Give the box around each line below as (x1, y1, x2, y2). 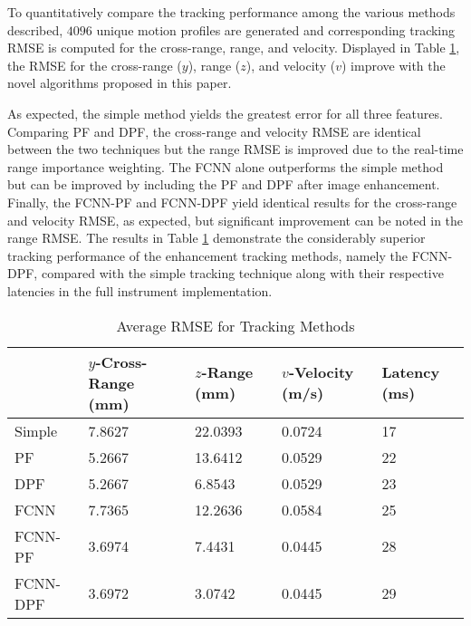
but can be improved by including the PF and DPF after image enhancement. (7, 175, 440, 194)
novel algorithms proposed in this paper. (7, 73, 232, 92)
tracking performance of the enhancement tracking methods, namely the (7, 246, 409, 265)
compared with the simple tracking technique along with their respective (41, 264, 444, 283)
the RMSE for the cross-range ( (7, 55, 182, 74)
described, (7, 20, 63, 39)
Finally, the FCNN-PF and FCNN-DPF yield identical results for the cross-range (7, 192, 457, 211)
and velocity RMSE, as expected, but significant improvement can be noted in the (7, 210, 464, 229)
